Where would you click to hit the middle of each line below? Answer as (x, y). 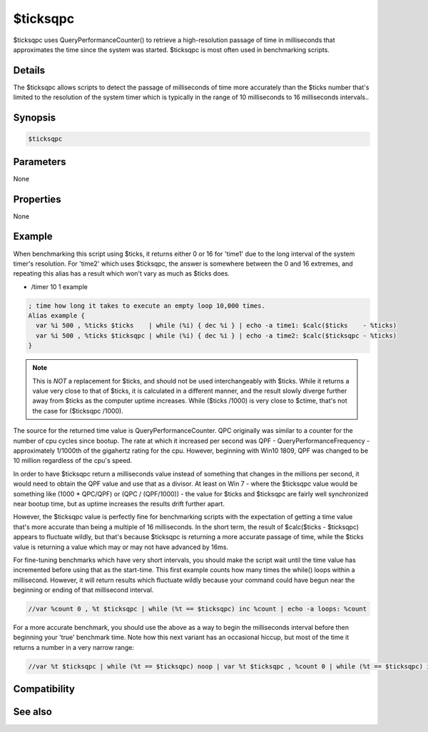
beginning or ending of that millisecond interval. (83, 590)
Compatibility (44, 689)
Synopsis (35, 118)
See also (33, 712)
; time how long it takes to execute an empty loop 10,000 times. (147, 306)
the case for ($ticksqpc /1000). (78, 411)
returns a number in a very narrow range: (74, 647)
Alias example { (57, 316)
